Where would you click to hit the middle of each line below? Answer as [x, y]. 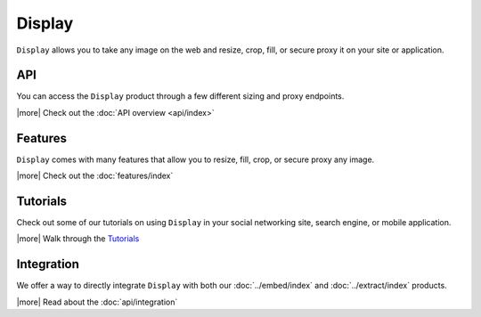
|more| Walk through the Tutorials [78, 239]
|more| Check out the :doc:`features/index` [95, 176]
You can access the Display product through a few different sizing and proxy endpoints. [180, 96]
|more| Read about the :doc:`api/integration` [97, 302]
